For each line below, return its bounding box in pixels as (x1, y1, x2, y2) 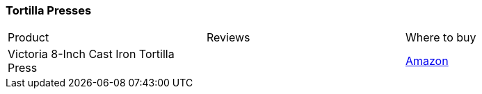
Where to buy (405, 30, 476, 45)
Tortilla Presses (6, 3, 92, 17)
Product (8, 30, 49, 45)
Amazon (405, 54, 449, 68)
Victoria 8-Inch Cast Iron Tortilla (8, 47, 175, 62)
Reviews (206, 30, 250, 45)
